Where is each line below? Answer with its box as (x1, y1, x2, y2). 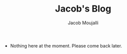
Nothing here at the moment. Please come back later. (10, 42, 122, 48)
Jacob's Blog (55, 3, 111, 15)
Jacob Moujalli (68, 20, 98, 26)
